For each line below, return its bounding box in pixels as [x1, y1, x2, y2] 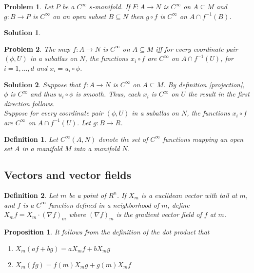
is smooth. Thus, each [76, 89, 141, 99]
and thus [30, 89, 56, 99]
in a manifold [22, 143, 62, 154]
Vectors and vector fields [4, 167, 132, 182]
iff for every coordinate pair [156, 43, 238, 54]
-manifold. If [92, 1, 130, 11]
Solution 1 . [4, 27, 41, 38]
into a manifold [74, 143, 120, 154]
